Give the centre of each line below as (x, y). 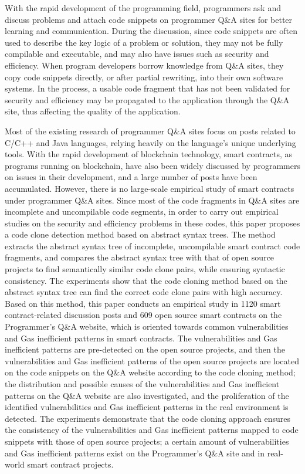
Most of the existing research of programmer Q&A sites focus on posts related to (150, 131)
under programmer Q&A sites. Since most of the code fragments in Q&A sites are (152, 200)
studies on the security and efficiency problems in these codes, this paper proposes (152, 223)
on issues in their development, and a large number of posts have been (131, 177)
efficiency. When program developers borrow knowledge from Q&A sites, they (144, 65)
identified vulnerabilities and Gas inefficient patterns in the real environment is (147, 407)
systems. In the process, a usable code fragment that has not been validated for (148, 88)
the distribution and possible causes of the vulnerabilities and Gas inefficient (142, 384)
